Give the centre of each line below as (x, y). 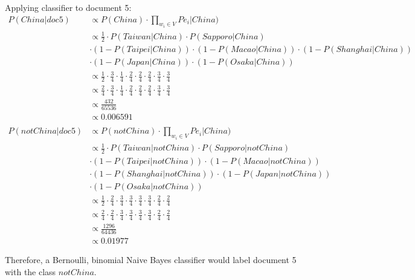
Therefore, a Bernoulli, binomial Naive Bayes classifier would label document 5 (151, 260)
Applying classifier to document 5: (68, 7)
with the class (31, 271)
